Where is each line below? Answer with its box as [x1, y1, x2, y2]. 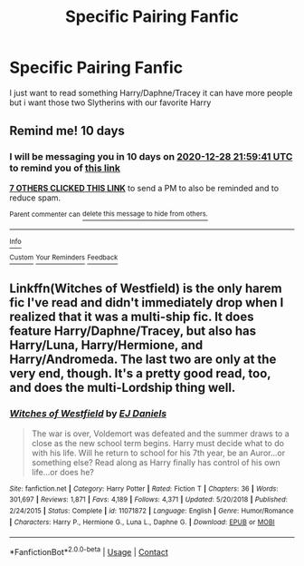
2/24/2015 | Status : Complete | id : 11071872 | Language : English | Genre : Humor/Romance [9, 506, 294, 515]
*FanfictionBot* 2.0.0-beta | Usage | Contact [9, 545, 169, 557]
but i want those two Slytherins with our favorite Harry [9, 97, 212, 108]
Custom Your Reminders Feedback [9, 253, 119, 262]
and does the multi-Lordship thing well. [9, 380, 236, 395]
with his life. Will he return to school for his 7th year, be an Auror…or [31, 447, 286, 458]
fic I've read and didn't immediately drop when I [9, 295, 284, 310]
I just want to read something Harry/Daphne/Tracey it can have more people [9, 87, 293, 98]
